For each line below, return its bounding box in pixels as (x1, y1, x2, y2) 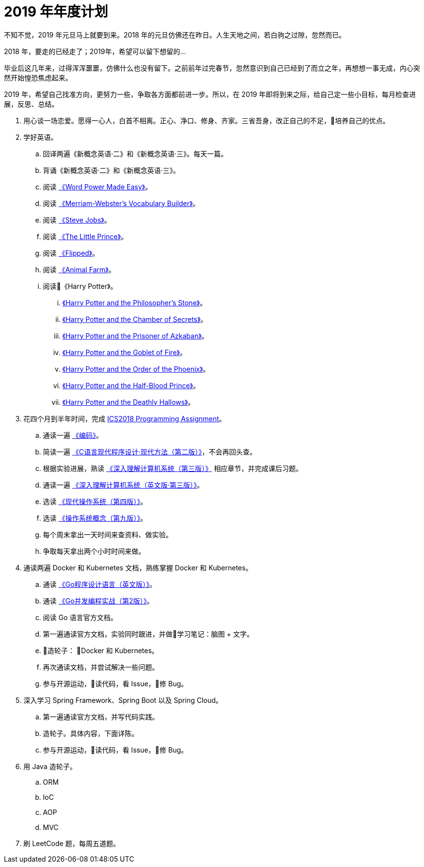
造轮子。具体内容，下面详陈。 (43, 729, 138, 737)
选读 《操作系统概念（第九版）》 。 (43, 513, 147, 522)
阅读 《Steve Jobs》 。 (43, 215, 111, 224)
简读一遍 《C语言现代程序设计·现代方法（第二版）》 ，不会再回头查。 (43, 447, 257, 456)
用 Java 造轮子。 (23, 762, 77, 771)
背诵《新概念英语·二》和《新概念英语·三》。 (43, 166, 180, 174)
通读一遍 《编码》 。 (43, 431, 103, 439)
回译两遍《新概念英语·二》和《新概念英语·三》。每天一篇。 (43, 149, 228, 158)
